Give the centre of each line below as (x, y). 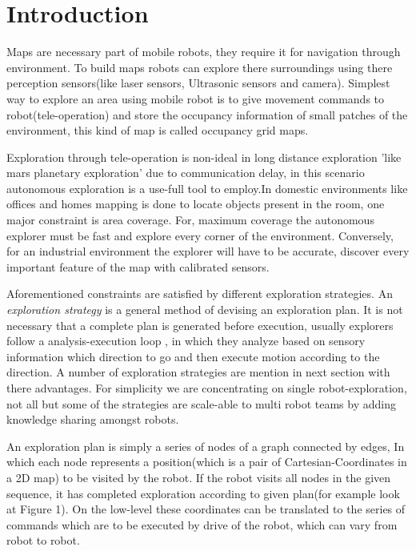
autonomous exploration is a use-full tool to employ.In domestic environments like (207, 188)
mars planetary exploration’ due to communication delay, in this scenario (186, 173)
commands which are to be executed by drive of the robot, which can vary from (202, 524)
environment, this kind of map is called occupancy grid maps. (158, 130)
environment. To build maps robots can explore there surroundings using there (200, 67)
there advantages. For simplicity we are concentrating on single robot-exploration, (207, 388)
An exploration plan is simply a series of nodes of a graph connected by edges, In (206, 446)
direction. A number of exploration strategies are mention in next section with (198, 372)
